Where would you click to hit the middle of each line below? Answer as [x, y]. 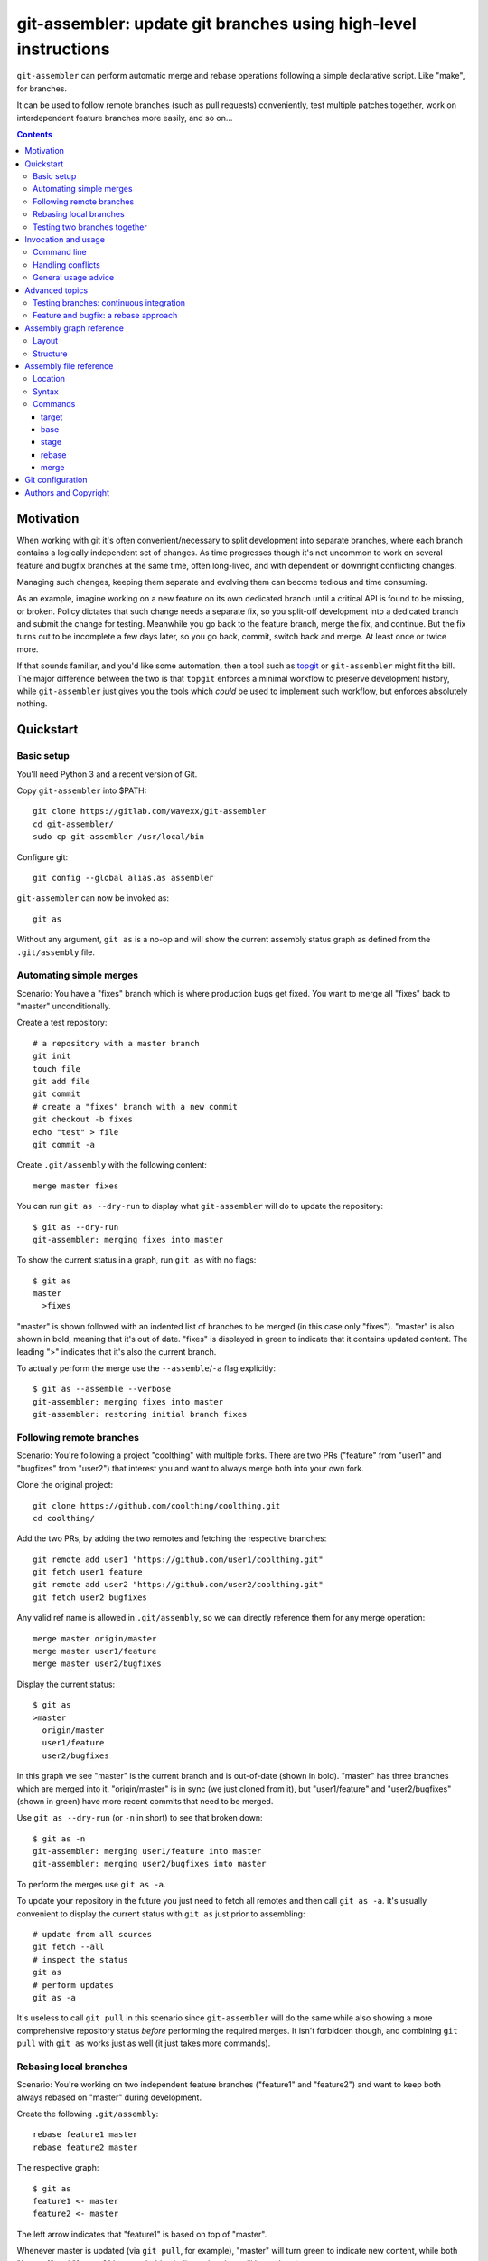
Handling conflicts [67, 265]
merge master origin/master [95, 1638]
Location [49, 379]
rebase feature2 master [85, 2147]
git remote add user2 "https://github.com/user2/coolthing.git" [178, 1585]
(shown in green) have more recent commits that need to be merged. [145, 1801]
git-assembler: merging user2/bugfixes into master [150, 1864]
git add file [61, 1081]
